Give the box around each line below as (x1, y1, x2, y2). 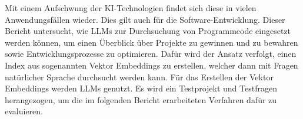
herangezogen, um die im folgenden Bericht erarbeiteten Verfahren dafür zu (5, 93, 277, 106)
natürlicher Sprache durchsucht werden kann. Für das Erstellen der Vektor (5, 70, 274, 83)
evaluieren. (5, 105, 43, 117)
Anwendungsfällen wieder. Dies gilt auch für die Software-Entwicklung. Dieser (5, 13, 285, 25)
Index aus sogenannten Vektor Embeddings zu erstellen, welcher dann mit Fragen (5, 59, 298, 71)
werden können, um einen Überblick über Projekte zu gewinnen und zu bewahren (5, 36, 298, 48)
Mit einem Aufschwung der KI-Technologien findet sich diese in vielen (5, 2, 257, 13)
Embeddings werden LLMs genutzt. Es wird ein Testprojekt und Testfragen (5, 82, 277, 94)
